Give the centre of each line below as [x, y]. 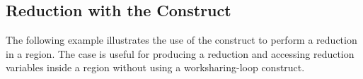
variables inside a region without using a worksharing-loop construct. [155, 67]
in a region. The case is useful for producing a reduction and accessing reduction [180, 53]
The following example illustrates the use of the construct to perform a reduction [181, 40]
